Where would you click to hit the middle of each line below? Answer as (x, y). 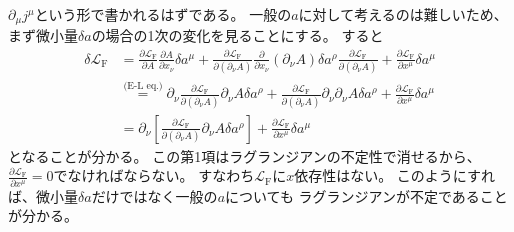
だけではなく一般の (154, 195)
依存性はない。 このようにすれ (394, 175)
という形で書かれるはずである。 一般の (163, 14)
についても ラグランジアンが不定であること (366, 195)
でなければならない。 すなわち (154, 175)
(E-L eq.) (143, 85)
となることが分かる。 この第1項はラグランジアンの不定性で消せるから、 (244, 155)
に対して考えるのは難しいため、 (403, 14)
